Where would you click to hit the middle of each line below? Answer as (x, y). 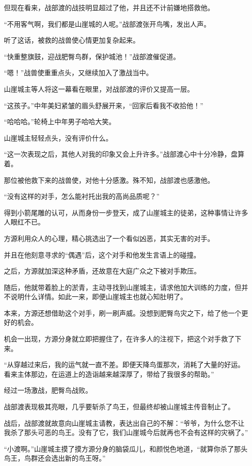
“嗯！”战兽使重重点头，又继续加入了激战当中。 (79, 72)
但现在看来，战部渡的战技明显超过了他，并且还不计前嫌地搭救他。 (109, 7)
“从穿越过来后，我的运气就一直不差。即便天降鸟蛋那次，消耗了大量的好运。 (124, 364)
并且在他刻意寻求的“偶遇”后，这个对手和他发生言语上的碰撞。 (102, 254)
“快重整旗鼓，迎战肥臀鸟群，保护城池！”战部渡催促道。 (92, 56)
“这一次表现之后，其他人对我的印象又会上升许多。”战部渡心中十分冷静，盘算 (124, 154)
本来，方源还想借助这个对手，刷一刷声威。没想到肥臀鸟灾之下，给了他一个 (123, 313)
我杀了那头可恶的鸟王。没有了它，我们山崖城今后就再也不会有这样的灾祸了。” (126, 432)
